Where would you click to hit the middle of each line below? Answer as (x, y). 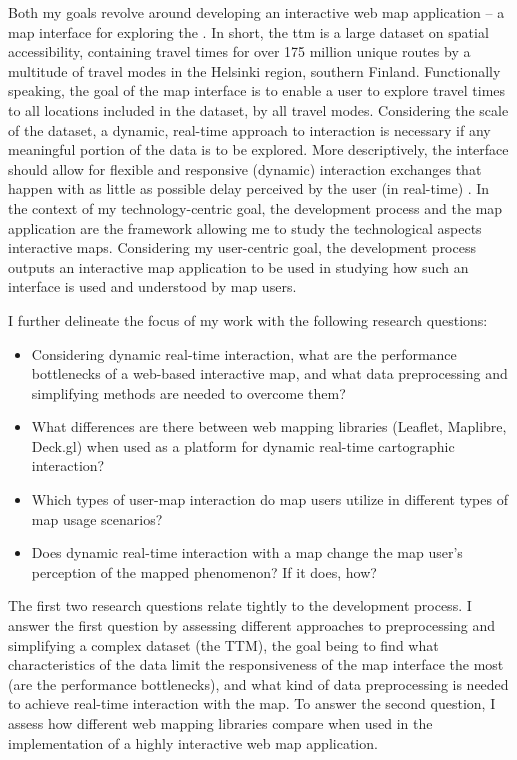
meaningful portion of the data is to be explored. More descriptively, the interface (258, 149)
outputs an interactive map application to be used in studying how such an (238, 266)
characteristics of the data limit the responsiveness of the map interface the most (256, 664)
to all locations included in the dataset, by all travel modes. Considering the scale (258, 109)
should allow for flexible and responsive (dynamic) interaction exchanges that (245, 168)
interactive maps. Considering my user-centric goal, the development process (242, 247)
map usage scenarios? (97, 518)
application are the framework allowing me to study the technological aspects (245, 227)
